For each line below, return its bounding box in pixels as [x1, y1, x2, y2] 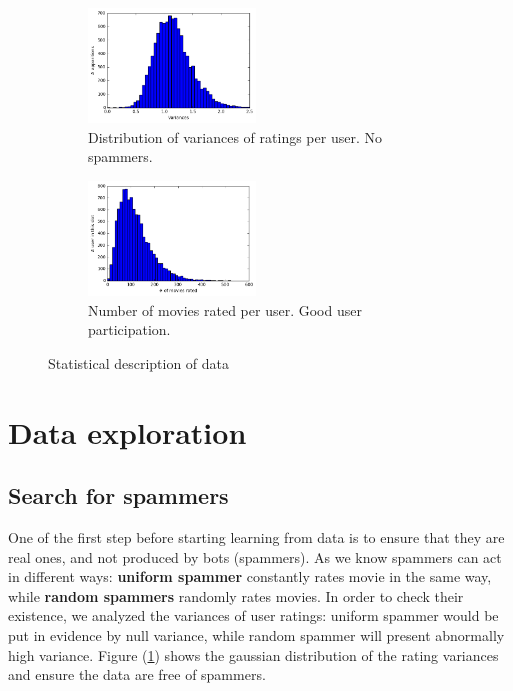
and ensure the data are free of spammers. [8, 664, 266, 685]
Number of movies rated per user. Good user [88, 299, 362, 320]
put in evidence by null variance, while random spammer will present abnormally [8, 625, 505, 646]
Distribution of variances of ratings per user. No [88, 126, 382, 147]
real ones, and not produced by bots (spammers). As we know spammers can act [8, 546, 502, 567]
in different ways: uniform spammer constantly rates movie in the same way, [8, 566, 492, 587]
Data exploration [8, 411, 247, 452]
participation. [88, 319, 171, 340]
